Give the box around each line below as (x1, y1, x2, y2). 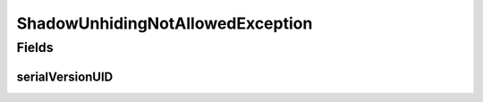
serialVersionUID (16, 69, 114, 84)
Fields (16, 39, 54, 55)
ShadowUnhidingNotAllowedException (16, 13, 313, 33)
